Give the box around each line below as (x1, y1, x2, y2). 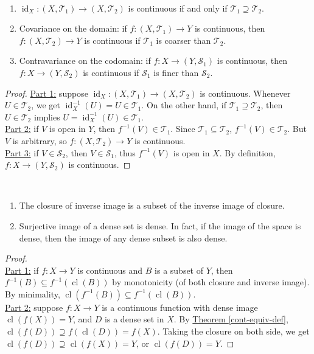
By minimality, (5, 287, 60, 300)
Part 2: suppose (5, 300, 63, 313)
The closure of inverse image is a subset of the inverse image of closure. (19, 199, 285, 212)
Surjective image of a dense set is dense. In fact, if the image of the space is (19, 219, 301, 232)
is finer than (153, 66, 199, 78)
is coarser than (156, 33, 211, 46)
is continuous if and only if (128, 1, 228, 14)
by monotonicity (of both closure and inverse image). (112, 276, 310, 288)
